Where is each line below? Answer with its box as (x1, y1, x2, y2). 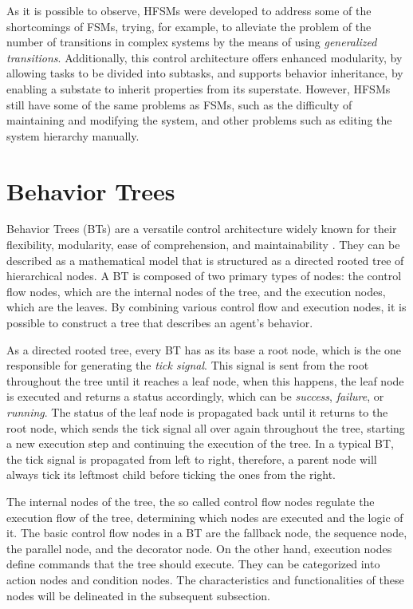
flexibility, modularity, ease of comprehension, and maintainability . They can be (6, 236, 400, 253)
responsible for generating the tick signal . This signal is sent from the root (6, 357, 369, 374)
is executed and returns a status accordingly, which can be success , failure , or (6, 388, 384, 405)
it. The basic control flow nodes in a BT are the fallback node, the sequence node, (6, 524, 407, 541)
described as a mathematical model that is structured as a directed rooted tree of (6, 251, 404, 268)
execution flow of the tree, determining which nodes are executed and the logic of (6, 508, 403, 525)
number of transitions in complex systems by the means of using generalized (6, 34, 377, 50)
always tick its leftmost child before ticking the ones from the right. (6, 466, 336, 483)
